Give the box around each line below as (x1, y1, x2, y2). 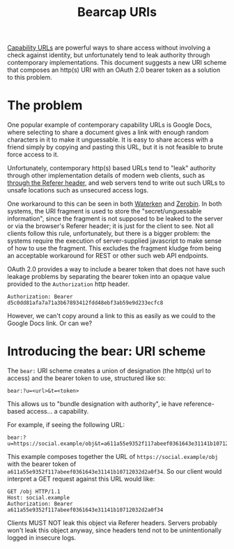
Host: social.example (7, 495, 70, 502)
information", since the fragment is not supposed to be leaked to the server (7, 214, 223, 223)
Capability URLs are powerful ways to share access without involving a (7, 43, 211, 52)
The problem (7, 98, 83, 114)
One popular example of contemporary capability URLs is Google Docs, (7, 121, 212, 129)
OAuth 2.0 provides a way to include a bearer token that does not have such (7, 265, 226, 273)
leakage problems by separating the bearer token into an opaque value (7, 273, 211, 281)
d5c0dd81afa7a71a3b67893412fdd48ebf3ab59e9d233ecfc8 (7, 299, 164, 307)
